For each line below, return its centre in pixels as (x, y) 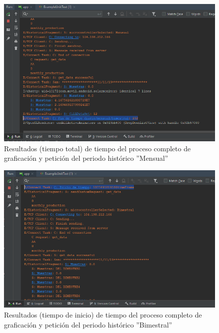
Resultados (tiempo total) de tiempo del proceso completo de (97, 148)
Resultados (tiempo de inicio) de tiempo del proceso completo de (103, 314)
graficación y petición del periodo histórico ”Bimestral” (88, 324)
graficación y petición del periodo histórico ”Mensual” (86, 158)
